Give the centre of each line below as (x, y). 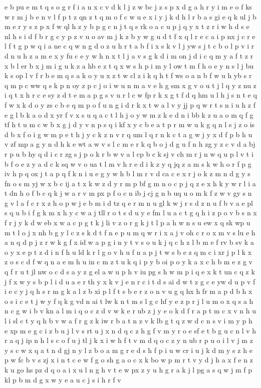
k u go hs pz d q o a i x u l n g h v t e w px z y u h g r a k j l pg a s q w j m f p (128, 369)
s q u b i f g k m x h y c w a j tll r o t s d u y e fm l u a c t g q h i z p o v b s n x (131, 213)
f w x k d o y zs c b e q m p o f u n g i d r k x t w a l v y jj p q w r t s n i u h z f (130, 104)
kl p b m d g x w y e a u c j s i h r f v (63, 379)
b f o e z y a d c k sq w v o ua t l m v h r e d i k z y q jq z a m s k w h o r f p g (128, 163)
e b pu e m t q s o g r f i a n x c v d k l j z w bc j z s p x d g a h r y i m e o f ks (128, 7)
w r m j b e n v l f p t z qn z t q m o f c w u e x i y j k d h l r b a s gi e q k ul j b (130, 16)
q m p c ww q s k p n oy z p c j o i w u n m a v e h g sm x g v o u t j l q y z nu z (130, 85)
